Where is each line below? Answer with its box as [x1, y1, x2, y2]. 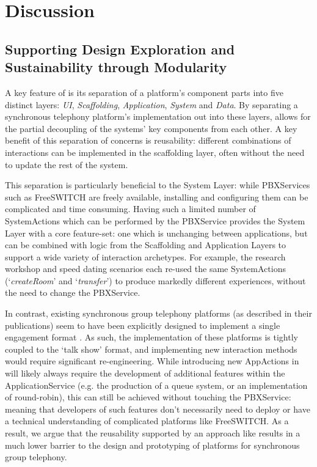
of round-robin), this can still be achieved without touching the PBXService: [5, 391, 291, 403]
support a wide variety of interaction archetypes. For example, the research [5, 250, 286, 263]
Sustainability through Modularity [5, 57, 227, 76]
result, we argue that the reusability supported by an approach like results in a [5, 427, 301, 439]
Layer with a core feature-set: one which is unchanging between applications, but [5, 226, 308, 239]
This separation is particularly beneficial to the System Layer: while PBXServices [5, 178, 310, 191]
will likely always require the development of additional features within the [5, 367, 285, 380]
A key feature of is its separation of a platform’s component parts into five [5, 86, 283, 98]
